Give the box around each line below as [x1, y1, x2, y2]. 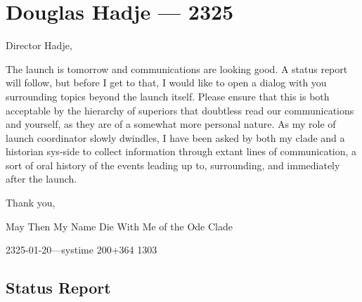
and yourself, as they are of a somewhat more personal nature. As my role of [6, 117, 336, 131]
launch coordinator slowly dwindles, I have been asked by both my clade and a [6, 130, 345, 145]
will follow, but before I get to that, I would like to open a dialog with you [6, 75, 327, 90]
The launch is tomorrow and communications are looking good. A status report [6, 61, 348, 76]
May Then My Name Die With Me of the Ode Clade [6, 218, 233, 233]
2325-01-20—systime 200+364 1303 [6, 242, 157, 257]
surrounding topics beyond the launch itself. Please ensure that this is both [6, 88, 330, 103]
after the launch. [6, 171, 77, 186]
